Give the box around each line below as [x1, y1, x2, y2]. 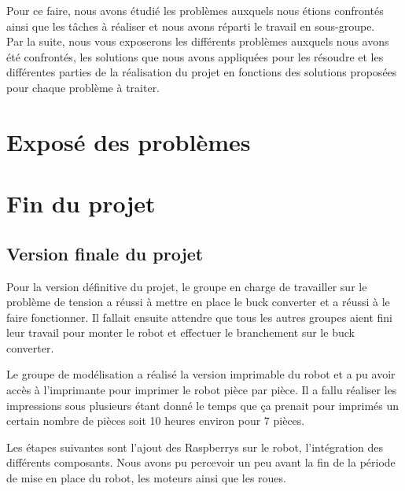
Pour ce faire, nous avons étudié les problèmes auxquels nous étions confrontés [6, 2, 384, 18]
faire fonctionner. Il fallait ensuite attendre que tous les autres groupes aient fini [6, 308, 392, 325]
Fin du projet [6, 187, 156, 220]
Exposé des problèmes [6, 125, 251, 157]
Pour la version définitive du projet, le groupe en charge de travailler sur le [6, 278, 367, 294]
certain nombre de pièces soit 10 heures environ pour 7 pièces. [6, 412, 305, 429]
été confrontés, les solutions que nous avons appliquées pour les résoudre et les [6, 48, 384, 65]
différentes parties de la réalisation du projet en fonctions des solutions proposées [6, 64, 397, 80]
